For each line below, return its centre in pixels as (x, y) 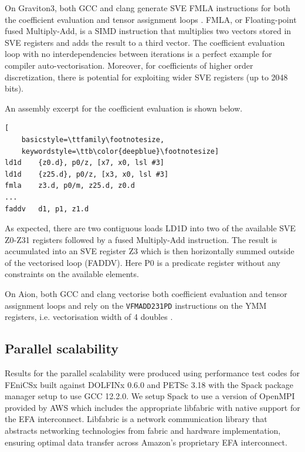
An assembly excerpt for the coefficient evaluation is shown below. (124, 108)
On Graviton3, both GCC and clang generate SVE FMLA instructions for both (148, 8)
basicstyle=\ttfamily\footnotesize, (93, 139)
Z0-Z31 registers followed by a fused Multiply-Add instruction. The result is (141, 239)
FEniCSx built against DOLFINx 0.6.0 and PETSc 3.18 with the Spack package (149, 384)
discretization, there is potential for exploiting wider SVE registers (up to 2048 (146, 77)
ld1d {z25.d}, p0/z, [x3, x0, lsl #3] (87, 174)
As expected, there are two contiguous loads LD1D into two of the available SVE (150, 228)
